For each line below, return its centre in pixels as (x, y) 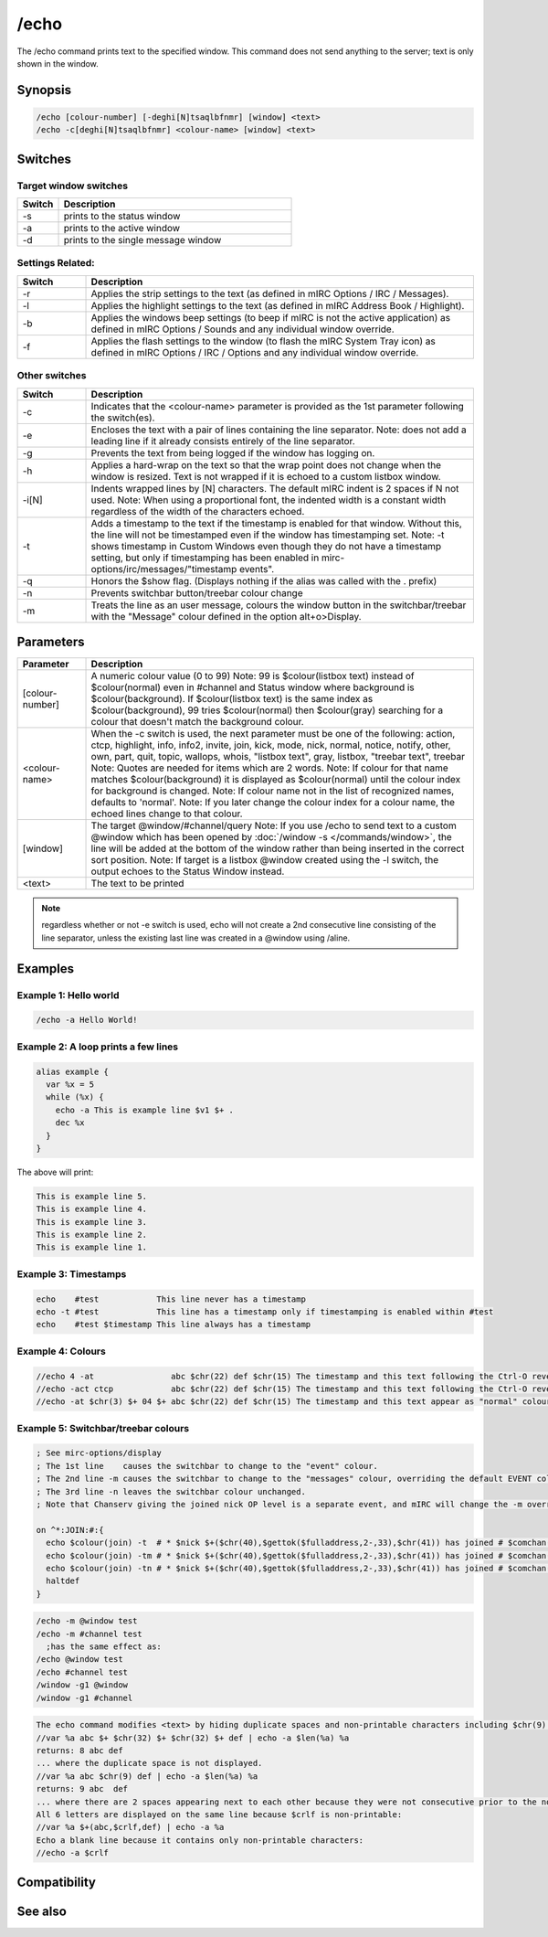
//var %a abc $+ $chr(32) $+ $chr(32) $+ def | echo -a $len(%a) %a (193, 1738)
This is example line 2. (92, 1235)
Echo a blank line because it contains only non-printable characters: (200, 1840)
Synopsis (44, 90)
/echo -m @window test (87, 1621)
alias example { (73, 1071)
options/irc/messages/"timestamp (164, 569)
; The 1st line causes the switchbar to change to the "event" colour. (207, 1466)
